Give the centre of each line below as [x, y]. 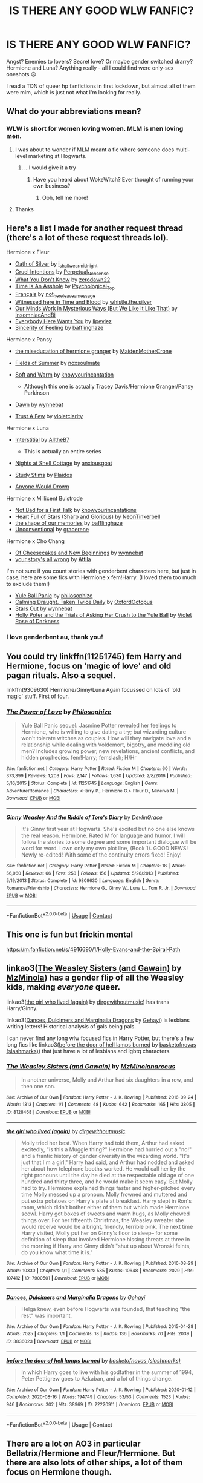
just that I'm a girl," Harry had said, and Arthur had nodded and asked [108, 1162]
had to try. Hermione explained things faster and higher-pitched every [108, 1188]
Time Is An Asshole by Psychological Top [65, 287]
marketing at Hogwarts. [57, 156]
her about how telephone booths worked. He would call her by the [103, 1168]
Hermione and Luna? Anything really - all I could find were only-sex [90, 68]
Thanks [24, 209]
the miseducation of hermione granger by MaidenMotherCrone [93, 351]
